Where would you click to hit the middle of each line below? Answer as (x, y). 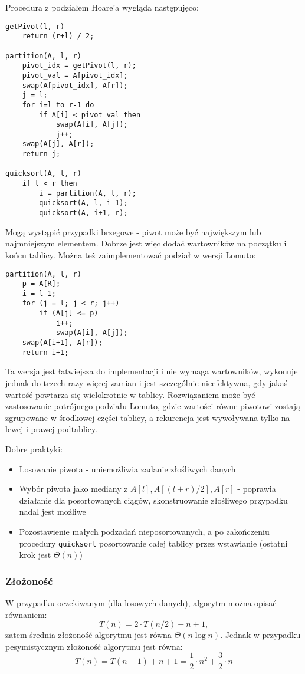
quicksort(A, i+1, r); (83, 213)
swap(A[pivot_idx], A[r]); (75, 85)
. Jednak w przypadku (260, 635)
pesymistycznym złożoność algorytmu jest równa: (94, 646)
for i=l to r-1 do (58, 105)
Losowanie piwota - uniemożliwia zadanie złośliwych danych (127, 468)
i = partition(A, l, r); (88, 193)
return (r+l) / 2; (58, 36)
